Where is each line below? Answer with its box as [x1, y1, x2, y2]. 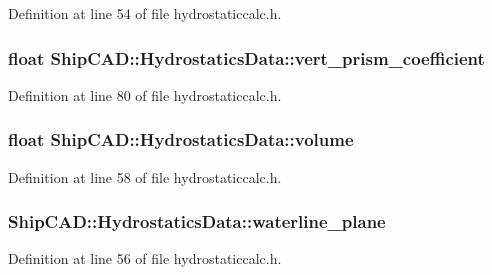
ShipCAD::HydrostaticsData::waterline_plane [8, 209, 386, 234]
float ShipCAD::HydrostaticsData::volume [8, 127, 354, 152]
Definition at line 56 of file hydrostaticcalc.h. [8, 248, 282, 269]
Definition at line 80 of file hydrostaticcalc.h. [8, 84, 282, 105]
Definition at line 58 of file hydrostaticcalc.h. [8, 166, 282, 187]
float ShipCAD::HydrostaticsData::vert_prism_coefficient [8, 45, 485, 70]
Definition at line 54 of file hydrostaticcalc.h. [8, 3, 282, 23]
